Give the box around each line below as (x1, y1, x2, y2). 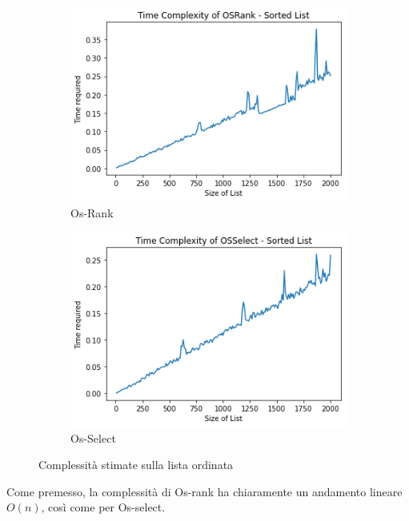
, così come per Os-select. (41, 499, 166, 515)
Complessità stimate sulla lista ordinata (38, 456, 234, 473)
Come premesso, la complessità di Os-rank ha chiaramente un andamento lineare (6, 483, 403, 499)
